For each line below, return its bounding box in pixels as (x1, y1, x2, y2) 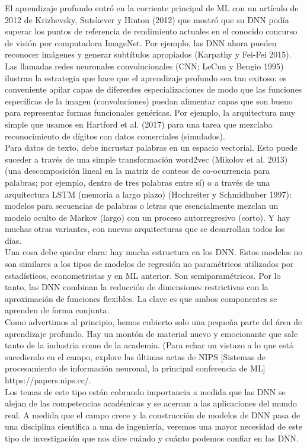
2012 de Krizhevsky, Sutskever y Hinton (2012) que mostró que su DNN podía (5, 13, 289, 26)
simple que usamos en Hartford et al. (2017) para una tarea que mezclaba (5, 117, 273, 130)
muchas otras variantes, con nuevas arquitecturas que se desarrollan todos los (5, 223, 285, 235)
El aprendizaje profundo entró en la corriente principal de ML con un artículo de (5, 2, 299, 14)
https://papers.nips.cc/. (5, 374, 91, 386)
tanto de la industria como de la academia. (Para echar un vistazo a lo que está (5, 339, 294, 351)
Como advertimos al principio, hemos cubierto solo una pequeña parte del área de (5, 316, 302, 328)
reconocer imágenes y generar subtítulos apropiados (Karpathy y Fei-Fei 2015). (5, 48, 292, 61)
